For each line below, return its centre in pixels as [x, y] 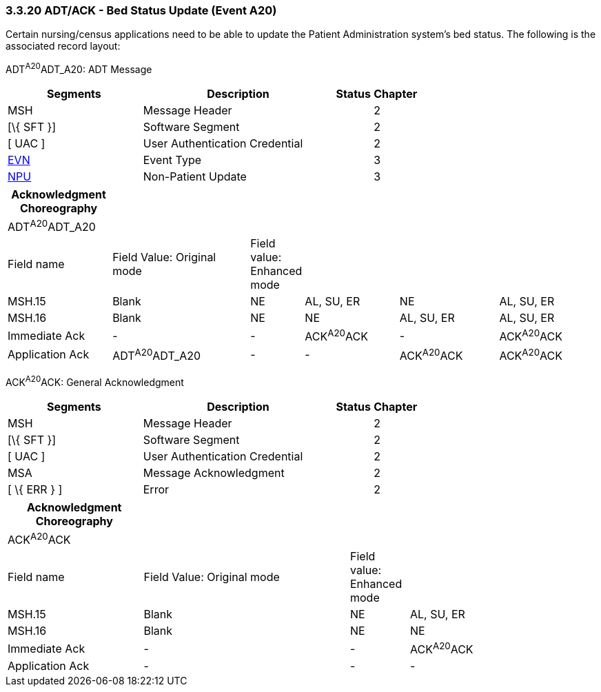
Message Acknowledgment [214, 472]
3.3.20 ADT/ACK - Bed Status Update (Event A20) [141, 10]
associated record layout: [63, 46]
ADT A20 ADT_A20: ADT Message [79, 69]
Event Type [172, 160]
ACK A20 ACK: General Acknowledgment [95, 381]
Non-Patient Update [195, 177]
